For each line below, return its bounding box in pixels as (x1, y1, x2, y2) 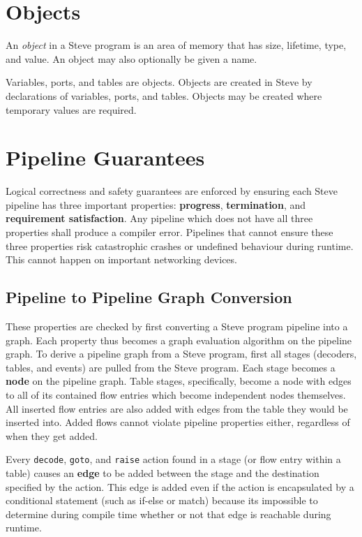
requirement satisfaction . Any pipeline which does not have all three (6, 211, 313, 226)
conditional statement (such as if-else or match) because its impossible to (6, 493, 318, 508)
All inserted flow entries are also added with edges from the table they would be (6, 401, 348, 415)
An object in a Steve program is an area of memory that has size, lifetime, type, (6, 38, 347, 52)
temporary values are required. (6, 102, 137, 117)
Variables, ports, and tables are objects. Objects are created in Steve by (6, 75, 312, 89)
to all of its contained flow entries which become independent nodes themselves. (6, 387, 346, 402)
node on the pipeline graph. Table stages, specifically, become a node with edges (6, 374, 352, 388)
